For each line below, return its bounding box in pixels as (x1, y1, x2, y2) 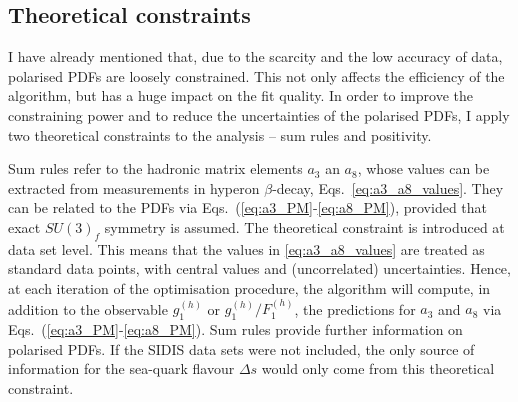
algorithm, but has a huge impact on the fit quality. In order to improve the (8, 85, 473, 106)
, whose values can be (357, 158, 490, 179)
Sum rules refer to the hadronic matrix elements (8, 158, 303, 179)
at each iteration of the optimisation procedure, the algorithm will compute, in (8, 277, 491, 298)
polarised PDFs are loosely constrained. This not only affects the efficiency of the (8, 65, 505, 86)
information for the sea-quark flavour (8, 358, 235, 379)
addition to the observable (8, 298, 168, 319)
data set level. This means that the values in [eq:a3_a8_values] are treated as (8, 238, 485, 259)
